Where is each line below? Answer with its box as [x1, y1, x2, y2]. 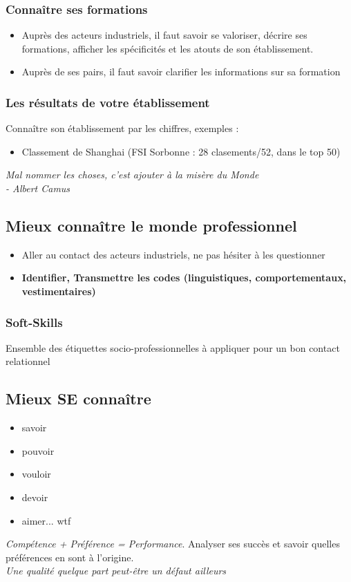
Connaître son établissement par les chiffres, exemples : [6, 121, 239, 135]
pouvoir [21, 443, 55, 458]
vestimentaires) [21, 283, 96, 298]
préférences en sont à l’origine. [6, 550, 134, 564]
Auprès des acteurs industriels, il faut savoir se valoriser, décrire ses [21, 28, 307, 42]
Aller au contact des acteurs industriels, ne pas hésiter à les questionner [21, 247, 325, 261]
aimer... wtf [21, 513, 71, 527]
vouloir [21, 467, 51, 481]
